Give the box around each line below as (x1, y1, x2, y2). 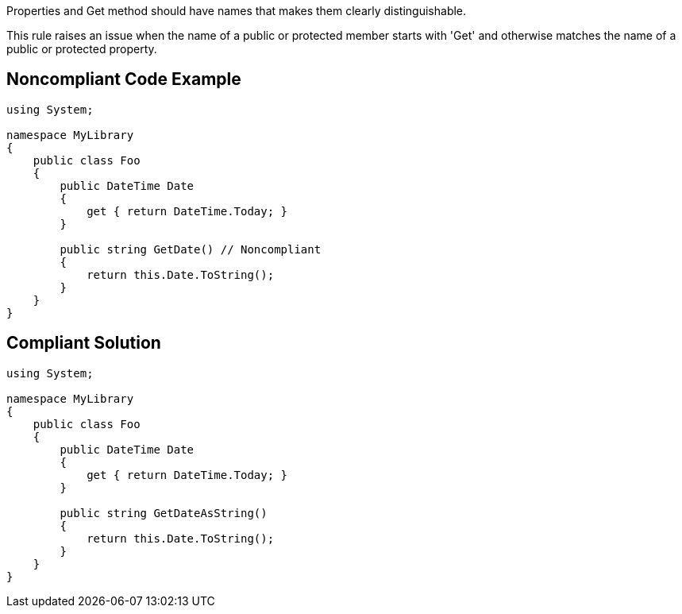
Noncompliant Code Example (6, 69, 241, 90)
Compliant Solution (6, 333, 161, 353)
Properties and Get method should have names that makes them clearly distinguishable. (6, 4, 467, 17)
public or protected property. (6, 42, 157, 56)
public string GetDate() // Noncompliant (60, 242, 322, 256)
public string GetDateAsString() (60, 506, 268, 519)
